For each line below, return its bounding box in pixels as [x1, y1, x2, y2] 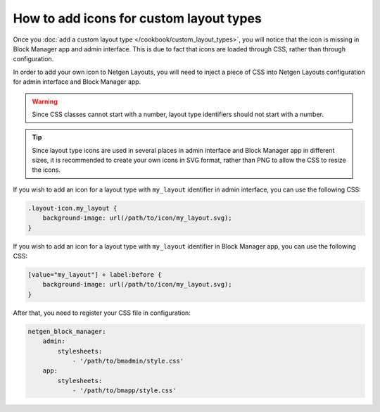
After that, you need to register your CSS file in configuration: [13, 308, 191, 317]
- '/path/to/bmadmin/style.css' [72, 356, 184, 365]
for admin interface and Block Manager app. [13, 77, 141, 86]
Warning [32, 97, 58, 106]
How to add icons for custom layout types [13, 11, 262, 26]
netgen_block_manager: [27, 327, 106, 335]
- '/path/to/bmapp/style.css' [72, 387, 177, 394]
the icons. [32, 166, 61, 174]
